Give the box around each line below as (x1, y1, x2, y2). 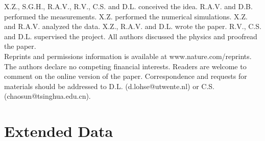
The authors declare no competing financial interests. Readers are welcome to (4, 61, 247, 71)
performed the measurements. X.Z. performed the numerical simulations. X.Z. (4, 11, 248, 21)
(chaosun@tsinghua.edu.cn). (4, 91, 91, 101)
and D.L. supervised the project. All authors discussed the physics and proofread (4, 31, 257, 41)
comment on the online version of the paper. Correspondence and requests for (4, 71, 247, 81)
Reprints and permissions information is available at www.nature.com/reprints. (4, 50, 252, 61)
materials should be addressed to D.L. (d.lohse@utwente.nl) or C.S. (4, 80, 214, 91)
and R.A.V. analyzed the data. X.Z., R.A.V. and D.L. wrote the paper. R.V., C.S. (4, 21, 261, 32)
